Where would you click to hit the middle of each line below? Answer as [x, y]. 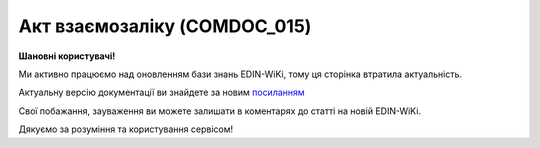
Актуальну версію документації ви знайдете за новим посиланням [161, 92]
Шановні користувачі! [67, 56]
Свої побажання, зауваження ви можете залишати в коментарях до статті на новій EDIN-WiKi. [220, 111]
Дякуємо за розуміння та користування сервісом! [126, 129]
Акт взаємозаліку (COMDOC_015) [165, 26]
